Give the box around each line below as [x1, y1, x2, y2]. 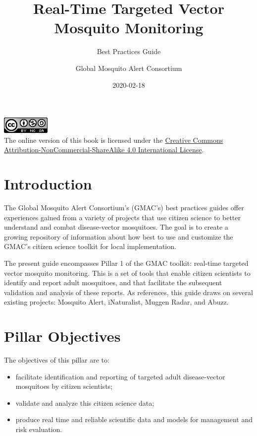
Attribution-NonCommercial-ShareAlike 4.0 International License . [4, 144, 204, 155]
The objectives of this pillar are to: [4, 355, 109, 365]
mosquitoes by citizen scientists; [15, 381, 112, 391]
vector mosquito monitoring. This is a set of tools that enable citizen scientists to [4, 267, 251, 278]
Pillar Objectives [4, 326, 121, 346]
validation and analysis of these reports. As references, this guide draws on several [4, 287, 253, 297]
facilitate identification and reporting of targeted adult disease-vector [15, 371, 225, 381]
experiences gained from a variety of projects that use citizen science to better [4, 212, 241, 222]
